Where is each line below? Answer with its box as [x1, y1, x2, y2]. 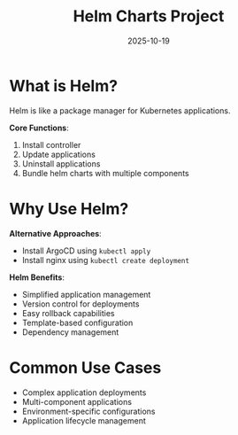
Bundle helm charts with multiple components [21, 167, 189, 178]
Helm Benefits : [9, 272, 65, 283]
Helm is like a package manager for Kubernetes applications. [9, 105, 231, 116]
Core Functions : [9, 122, 69, 133]
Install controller [21, 139, 81, 150]
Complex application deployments [21, 387, 147, 398]
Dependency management [21, 326, 119, 338]
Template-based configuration [21, 317, 134, 328]
